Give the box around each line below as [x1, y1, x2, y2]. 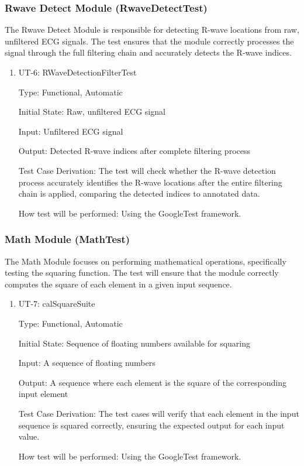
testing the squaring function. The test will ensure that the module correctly [5, 266, 279, 279]
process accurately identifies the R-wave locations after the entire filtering [18, 176, 282, 188]
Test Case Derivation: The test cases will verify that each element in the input [18, 407, 299, 419]
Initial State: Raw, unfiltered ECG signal [18, 105, 165, 118]
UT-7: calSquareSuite [18, 297, 95, 310]
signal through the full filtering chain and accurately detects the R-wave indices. [5, 46, 292, 59]
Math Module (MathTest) [5, 232, 130, 246]
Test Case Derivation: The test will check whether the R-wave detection [18, 164, 276, 176]
